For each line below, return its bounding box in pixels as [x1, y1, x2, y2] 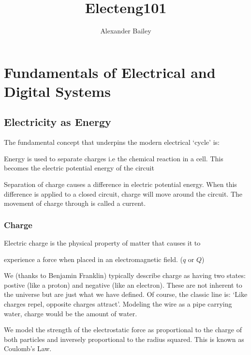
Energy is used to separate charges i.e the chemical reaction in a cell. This [4, 153, 223, 163]
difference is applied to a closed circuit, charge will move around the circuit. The [4, 188, 243, 199]
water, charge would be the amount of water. [4, 308, 137, 318]
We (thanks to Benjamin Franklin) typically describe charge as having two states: [4, 270, 246, 280]
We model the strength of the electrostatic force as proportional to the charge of [4, 324, 242, 335]
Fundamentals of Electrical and [4, 62, 216, 82]
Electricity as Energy [4, 114, 111, 129]
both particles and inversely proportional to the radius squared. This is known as [4, 334, 244, 344]
